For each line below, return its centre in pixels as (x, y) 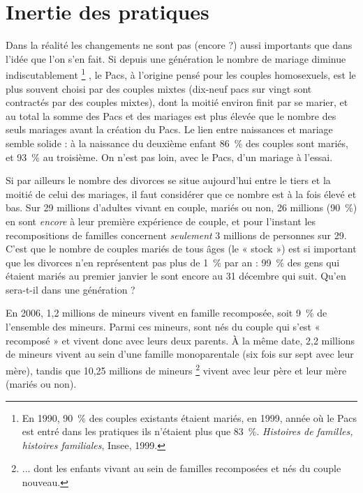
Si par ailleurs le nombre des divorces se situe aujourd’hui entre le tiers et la (168, 180)
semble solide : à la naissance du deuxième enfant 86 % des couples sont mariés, (177, 143)
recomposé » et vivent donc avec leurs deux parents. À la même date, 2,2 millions (180, 340)
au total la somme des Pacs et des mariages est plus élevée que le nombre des (171, 115)
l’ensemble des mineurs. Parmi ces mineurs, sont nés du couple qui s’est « (163, 327)
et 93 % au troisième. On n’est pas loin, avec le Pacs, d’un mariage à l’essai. (169, 157)
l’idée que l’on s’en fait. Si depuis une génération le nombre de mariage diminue (176, 58)
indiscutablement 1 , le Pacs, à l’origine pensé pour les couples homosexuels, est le (181, 74)
